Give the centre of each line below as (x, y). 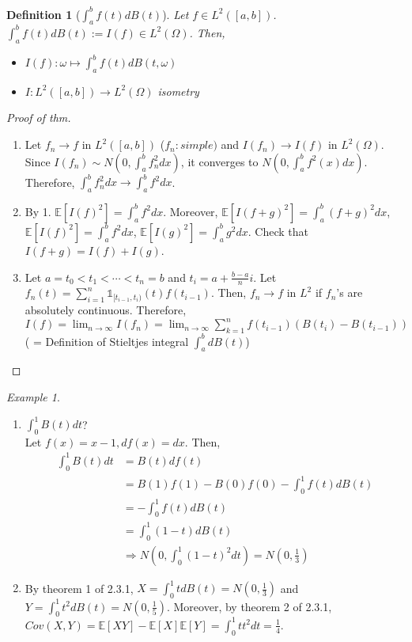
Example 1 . (33, 396)
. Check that (278, 231)
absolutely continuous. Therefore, (106, 310)
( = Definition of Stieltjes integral (107, 341)
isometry (178, 91)
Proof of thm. (39, 118)
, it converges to (219, 161)
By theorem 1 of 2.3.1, (79, 588)
